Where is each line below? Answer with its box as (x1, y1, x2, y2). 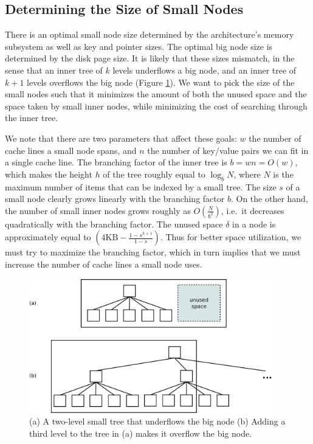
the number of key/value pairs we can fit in (147, 144, 309, 156)
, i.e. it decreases (221, 204, 284, 217)
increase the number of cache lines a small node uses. (5, 257, 202, 270)
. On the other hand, (230, 192, 308, 205)
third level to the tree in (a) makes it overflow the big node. (29, 427, 252, 439)
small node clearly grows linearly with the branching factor (5, 192, 225, 205)
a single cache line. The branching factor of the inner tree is (5, 156, 227, 168)
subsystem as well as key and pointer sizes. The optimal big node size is (5, 40, 273, 52)
